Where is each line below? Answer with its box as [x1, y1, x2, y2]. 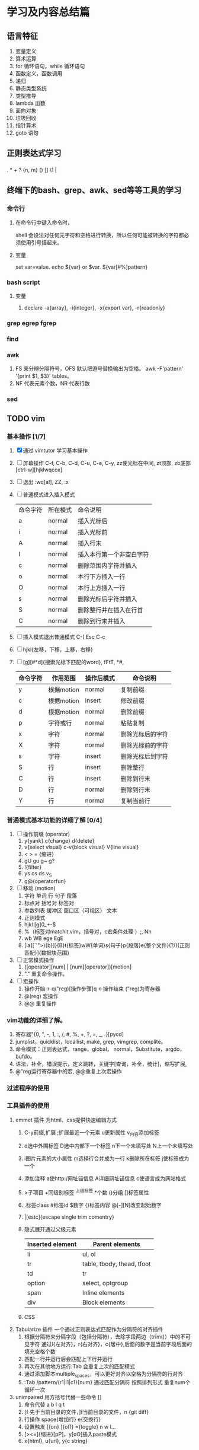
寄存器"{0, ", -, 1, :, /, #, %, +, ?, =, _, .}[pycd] [15, 1031, 124, 1038]
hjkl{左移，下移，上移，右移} [23, 646, 94, 653]
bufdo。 [15, 1053, 36, 1060]
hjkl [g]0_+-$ [24, 921, 56, 928]
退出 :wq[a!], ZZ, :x [23, 479, 69, 486]
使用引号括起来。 [20, 239, 63, 246]
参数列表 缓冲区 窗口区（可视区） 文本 [24, 907, 117, 914]
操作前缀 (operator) [23, 831, 70, 838]
